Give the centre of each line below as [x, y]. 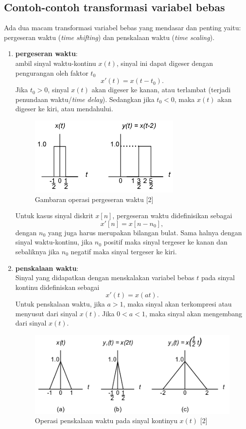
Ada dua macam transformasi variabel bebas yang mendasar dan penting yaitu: [123, 28]
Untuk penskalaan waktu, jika [60, 304]
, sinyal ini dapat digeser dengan [165, 63]
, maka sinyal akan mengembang [193, 313]
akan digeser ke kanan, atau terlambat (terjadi [161, 90]
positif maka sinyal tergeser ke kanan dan [166, 242]
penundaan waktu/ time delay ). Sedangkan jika [85, 99]
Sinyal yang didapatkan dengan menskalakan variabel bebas [105, 277]
